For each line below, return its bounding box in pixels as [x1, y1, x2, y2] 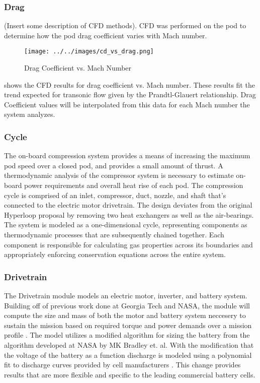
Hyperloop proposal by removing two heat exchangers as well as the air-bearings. [4, 209, 254, 220]
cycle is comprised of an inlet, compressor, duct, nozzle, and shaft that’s [4, 189, 226, 200]
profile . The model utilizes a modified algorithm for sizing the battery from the [4, 330, 250, 340]
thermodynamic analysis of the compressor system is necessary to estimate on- [4, 170, 246, 180]
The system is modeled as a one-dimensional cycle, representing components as [4, 219, 247, 230]
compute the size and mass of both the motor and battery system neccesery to [4, 310, 246, 321]
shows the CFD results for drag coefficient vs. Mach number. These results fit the [4, 79, 255, 90]
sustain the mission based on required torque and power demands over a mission [4, 320, 252, 330]
